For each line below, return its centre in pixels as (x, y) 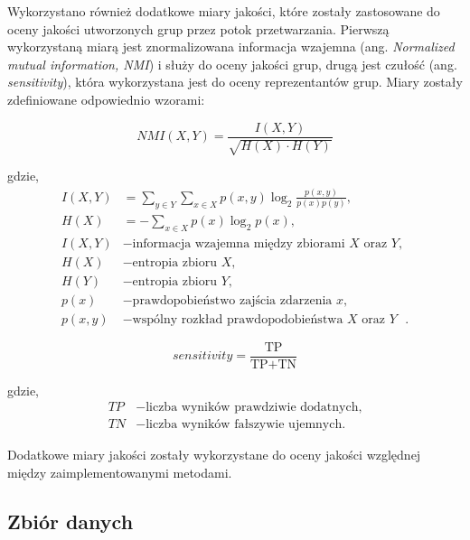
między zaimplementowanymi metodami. (120, 473)
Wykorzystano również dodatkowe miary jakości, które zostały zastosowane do (224, 11)
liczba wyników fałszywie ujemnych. (246, 425)
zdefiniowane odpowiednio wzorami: (106, 99)
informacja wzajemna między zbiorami (239, 243)
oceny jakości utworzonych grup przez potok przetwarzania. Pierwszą (198, 28)
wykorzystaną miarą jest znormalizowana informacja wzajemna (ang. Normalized (231, 47)
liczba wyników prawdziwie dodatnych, (254, 408)
